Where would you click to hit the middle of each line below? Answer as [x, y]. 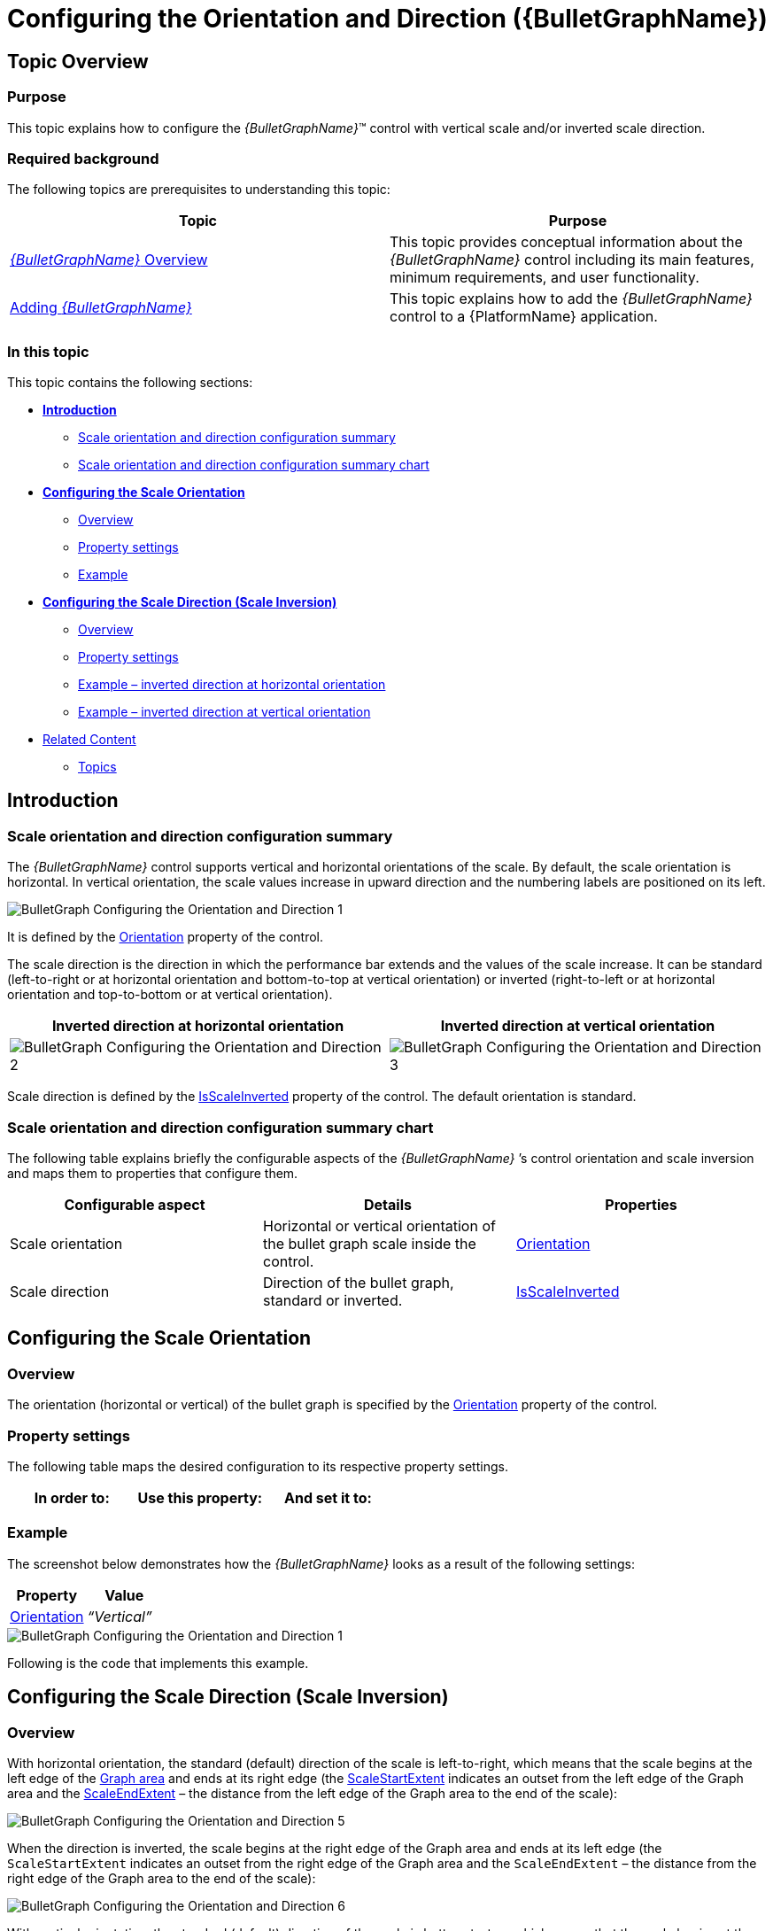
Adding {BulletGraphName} [101, 308]
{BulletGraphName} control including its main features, [572, 260]
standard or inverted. [332, 1301]
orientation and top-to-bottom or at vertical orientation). [170, 995]
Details [388, 1205]
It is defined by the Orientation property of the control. [166, 937]
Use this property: [200, 1497]
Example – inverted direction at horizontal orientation [232, 685]
